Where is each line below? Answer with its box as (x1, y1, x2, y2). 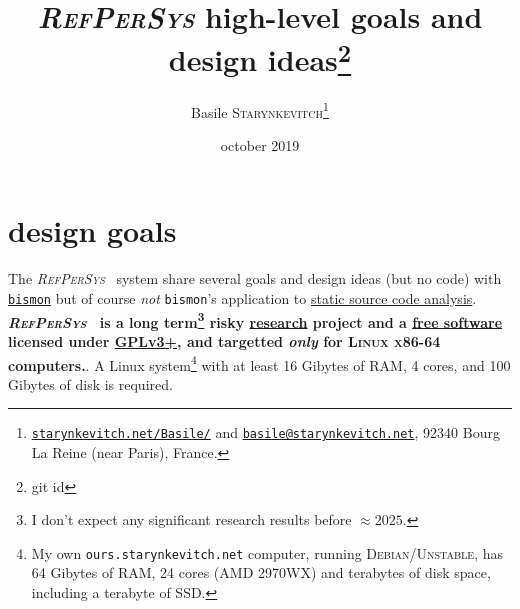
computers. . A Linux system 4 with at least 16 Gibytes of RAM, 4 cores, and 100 (8, 351, 511, 375)
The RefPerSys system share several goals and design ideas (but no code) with (8, 268, 502, 289)
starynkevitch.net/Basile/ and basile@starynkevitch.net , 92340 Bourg (31, 422, 500, 443)
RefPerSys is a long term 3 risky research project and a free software (8, 308, 503, 332)
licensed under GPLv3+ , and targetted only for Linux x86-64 (8, 330, 441, 351)
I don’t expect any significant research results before (31, 509, 352, 530)
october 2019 (220, 134, 300, 155)
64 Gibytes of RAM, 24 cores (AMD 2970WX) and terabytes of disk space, (31, 562, 491, 583)
